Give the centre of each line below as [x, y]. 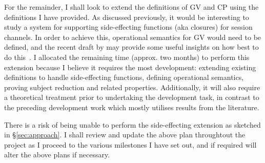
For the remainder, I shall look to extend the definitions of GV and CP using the [131, 7]
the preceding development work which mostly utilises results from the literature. [132, 107]
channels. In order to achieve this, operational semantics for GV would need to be [133, 37]
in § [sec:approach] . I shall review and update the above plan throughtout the [125, 135]
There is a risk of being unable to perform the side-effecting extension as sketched [132, 124]
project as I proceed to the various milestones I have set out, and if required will [130, 144]
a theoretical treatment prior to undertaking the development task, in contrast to [132, 97]
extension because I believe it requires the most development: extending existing [130, 67]
